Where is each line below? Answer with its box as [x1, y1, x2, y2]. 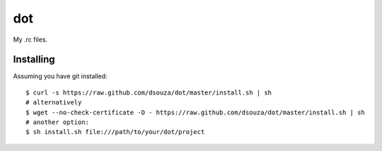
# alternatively [25, 99, 82, 107]
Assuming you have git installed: [13, 72, 108, 80]
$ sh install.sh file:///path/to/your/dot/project [25, 128, 205, 136]
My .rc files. [13, 35, 48, 44]
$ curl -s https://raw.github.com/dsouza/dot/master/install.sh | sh [25, 88, 272, 97]
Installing [13, 54, 56, 66]
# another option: [25, 119, 90, 126]
